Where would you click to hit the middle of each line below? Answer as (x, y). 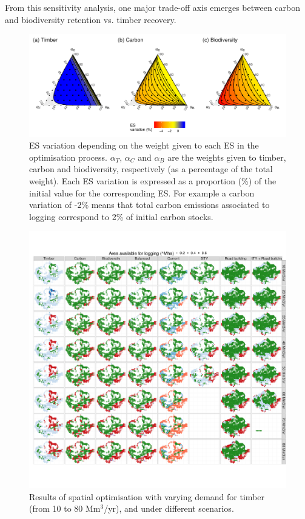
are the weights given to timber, (227, 157)
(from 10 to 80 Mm (65, 508)
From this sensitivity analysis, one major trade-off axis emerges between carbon (153, 7)
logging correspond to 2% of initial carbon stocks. (121, 216)
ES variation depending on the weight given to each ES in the (144, 145)
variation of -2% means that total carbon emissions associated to (149, 205)
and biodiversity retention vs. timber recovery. (91, 19)
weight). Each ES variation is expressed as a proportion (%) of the (153, 180)
